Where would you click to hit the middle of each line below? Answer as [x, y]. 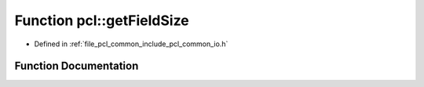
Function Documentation [77, 66]
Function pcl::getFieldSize [102, 20]
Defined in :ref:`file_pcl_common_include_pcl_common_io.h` [131, 44]
